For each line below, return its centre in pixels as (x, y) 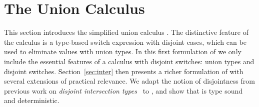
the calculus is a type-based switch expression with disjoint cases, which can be (125, 42)
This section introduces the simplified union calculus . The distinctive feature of (126, 32)
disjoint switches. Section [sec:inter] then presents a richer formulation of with (124, 71)
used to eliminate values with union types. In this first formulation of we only (123, 52)
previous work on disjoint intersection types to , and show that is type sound (123, 90)
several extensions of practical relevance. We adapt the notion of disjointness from (129, 81)
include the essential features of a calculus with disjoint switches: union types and (129, 61)
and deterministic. (32, 100)
